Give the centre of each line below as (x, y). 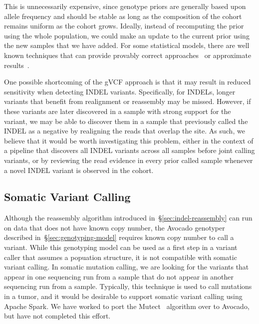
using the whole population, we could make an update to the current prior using (127, 35)
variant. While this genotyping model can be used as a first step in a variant (121, 247)
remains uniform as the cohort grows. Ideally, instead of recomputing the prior (124, 26)
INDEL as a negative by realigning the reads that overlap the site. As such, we (125, 131)
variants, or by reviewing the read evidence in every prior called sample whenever (129, 160)
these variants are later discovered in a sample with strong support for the (118, 111)
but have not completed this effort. (57, 316)
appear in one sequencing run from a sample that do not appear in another (119, 276)
